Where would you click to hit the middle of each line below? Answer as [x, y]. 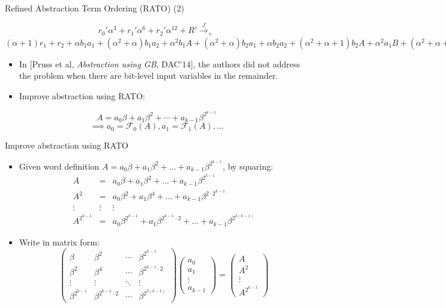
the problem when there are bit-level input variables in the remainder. [149, 75]
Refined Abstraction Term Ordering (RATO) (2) [95, 8]
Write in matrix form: [59, 242]
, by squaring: [248, 166]
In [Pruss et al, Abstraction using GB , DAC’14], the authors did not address [159, 63]
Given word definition [59, 166]
